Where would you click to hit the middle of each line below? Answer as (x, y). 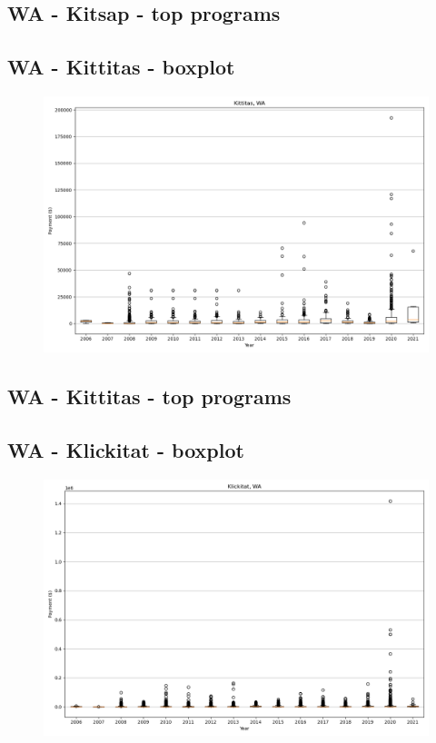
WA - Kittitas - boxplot (121, 67)
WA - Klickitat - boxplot (126, 450)
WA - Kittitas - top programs (149, 396)
